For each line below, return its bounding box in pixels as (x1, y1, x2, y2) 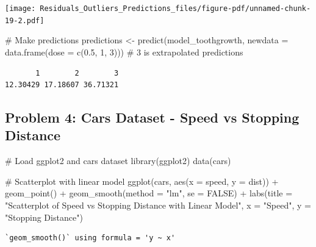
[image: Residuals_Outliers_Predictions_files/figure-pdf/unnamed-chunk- (5, 4, 311, 13)
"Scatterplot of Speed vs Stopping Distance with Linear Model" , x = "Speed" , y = (5, 199, 311, 212)
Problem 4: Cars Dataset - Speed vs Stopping (5, 108, 300, 127)
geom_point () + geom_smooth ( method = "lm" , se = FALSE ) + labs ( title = (5, 187, 293, 199)
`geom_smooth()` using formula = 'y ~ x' (5, 234, 176, 243)
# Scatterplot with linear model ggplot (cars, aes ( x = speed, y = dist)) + (5, 174, 279, 187)
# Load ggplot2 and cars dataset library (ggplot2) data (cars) (5, 154, 231, 167)
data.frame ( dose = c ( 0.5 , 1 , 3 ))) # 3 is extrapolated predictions (5, 45, 243, 58)
